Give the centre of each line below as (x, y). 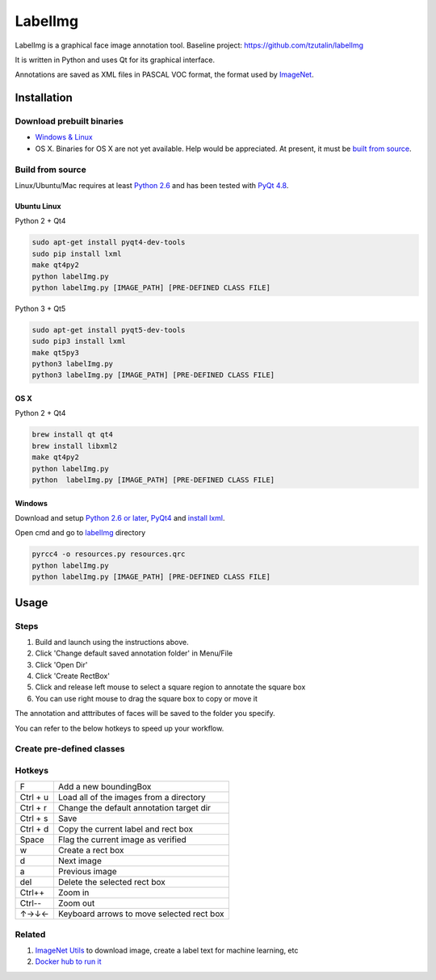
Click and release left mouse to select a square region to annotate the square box (170, 687)
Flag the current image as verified (122, 840)
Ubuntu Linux (38, 207)
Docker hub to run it (68, 961)
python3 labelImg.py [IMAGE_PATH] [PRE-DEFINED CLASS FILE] (153, 375)
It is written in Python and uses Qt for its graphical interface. (115, 60)
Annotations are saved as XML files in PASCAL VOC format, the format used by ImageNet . (164, 75)
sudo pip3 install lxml (79, 341)
